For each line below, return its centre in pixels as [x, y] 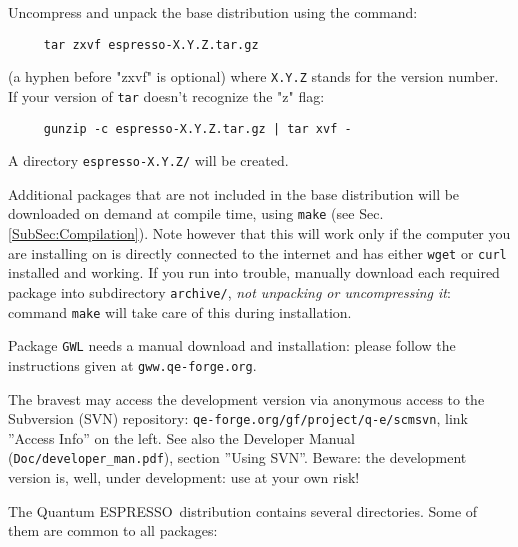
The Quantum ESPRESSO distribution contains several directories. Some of [243, 510]
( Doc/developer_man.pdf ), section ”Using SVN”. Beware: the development [237, 457]
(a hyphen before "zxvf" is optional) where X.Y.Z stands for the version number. [253, 76]
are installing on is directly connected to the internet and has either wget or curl [257, 252]
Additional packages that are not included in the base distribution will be [234, 193]
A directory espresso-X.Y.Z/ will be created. [148, 160]
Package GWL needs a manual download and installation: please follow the [232, 345]
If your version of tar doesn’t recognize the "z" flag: [166, 95]
